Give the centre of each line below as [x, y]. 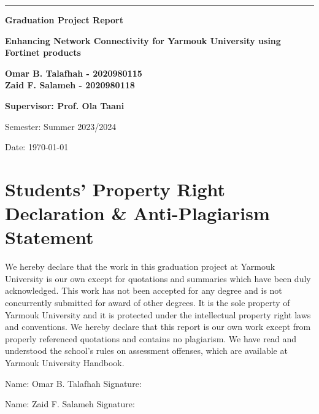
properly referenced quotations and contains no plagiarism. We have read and [151, 338]
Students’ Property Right [115, 189]
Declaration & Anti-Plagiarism [137, 213]
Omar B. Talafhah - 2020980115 [74, 73]
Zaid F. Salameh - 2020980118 [70, 85]
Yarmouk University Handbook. [65, 362]
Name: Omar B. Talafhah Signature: [73, 383]
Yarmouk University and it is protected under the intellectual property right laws [158, 314]
